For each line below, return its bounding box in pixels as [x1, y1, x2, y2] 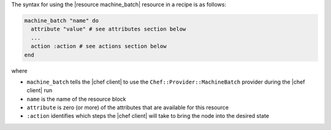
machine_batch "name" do [24, 17, 99, 24]
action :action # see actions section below [31, 43, 167, 50]
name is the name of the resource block [26, 95, 126, 103]
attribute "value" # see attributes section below [31, 26, 186, 33]
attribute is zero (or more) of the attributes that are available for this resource [26, 104, 229, 111]
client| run [26, 87, 53, 94]
